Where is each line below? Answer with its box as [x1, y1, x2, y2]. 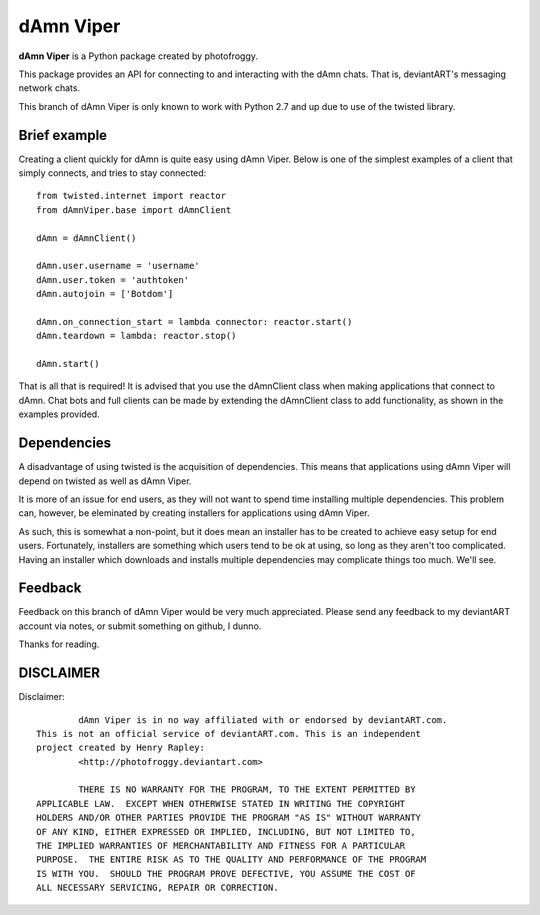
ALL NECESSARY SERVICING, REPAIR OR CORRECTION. [36, 882, 279, 894]
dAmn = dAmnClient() [36, 232, 137, 244]
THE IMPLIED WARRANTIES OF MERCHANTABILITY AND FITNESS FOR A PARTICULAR [36, 840, 406, 852]
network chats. [18, 82, 80, 94]
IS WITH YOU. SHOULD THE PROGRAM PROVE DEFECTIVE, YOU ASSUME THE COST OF [36, 868, 416, 879]
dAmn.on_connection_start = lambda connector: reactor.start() [36, 316, 353, 327]
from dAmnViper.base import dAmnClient [36, 204, 232, 215]
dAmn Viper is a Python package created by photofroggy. [18, 50, 259, 62]
